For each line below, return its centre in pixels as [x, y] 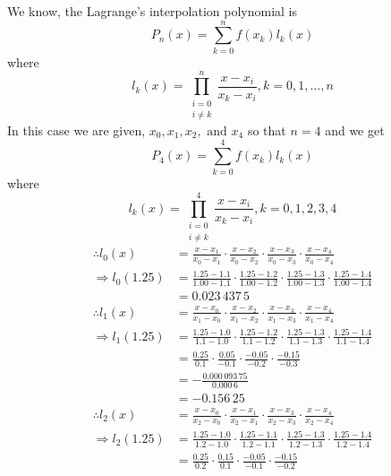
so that [267, 130]
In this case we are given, [76, 130]
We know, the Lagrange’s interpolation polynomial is [153, 11]
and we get [355, 130]
